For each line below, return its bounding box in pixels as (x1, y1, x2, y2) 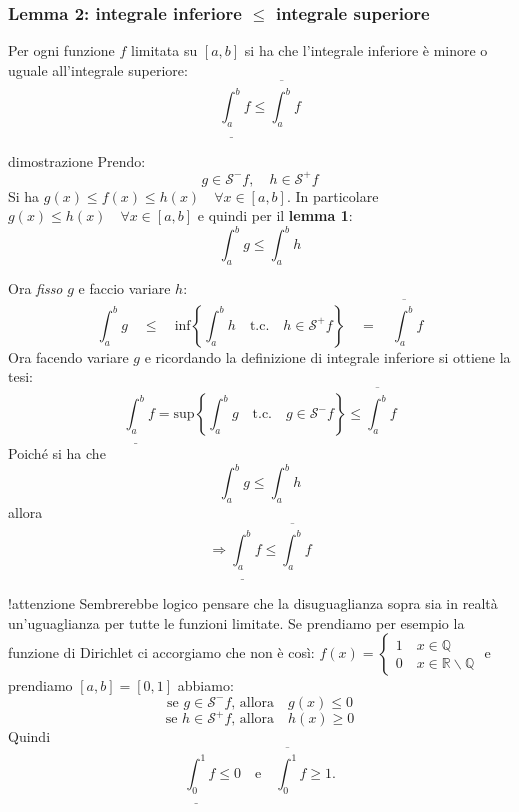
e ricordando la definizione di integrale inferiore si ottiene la (144, 346, 511, 367)
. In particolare (286, 185, 379, 206)
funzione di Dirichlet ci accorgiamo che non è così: (8, 642, 315, 663)
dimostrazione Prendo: (8, 150, 146, 171)
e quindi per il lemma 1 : (197, 205, 353, 226)
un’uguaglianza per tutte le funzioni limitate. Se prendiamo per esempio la (8, 612, 465, 633)
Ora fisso (8, 278, 63, 299)
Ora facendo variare (8, 346, 129, 367)
